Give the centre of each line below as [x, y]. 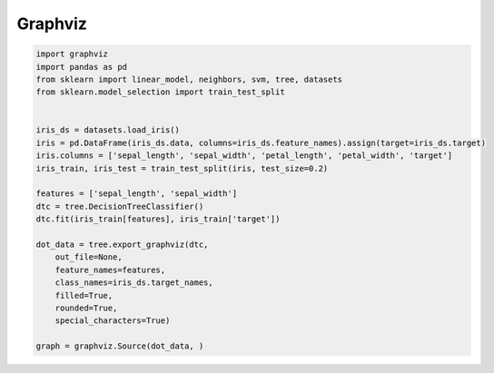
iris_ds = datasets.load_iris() [108, 130]
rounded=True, [86, 308]
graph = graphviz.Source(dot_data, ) [120, 346]
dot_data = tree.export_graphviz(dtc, [122, 245]
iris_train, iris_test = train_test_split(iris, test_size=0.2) [182, 168]
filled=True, [84, 295]
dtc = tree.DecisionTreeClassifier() [120, 206]
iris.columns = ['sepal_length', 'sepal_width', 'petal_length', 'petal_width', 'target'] [244, 156]
